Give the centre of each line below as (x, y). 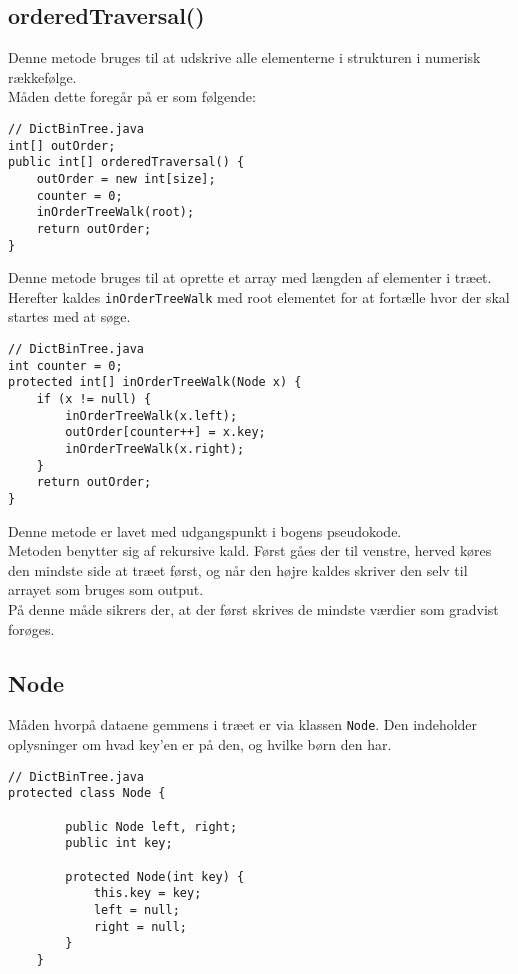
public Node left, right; (151, 826)
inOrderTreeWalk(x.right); (155, 449)
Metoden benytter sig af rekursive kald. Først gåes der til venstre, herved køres (250, 550)
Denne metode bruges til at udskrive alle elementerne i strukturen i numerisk (244, 57)
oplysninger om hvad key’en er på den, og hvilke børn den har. (200, 744)
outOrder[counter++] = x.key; (165, 432)
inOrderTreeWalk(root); (115, 212)
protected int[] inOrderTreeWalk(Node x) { (155, 382)
